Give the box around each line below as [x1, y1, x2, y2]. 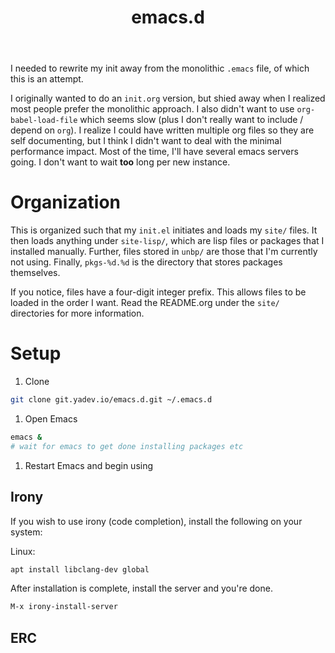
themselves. [10, 267, 61, 279]
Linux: [10, 545, 36, 557]
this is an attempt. [10, 73, 84, 85]
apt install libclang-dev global [10, 564, 150, 575]
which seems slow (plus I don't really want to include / [79, 114, 304, 126]
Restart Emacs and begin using [24, 459, 154, 471]
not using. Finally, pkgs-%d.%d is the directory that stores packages [10, 256, 283, 268]
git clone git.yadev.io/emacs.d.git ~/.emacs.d [10, 395, 213, 405]
